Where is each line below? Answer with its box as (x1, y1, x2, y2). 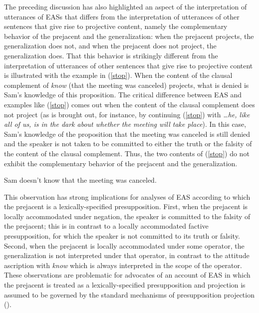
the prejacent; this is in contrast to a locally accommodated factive (4, 221, 209, 231)
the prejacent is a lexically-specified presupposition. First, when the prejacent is (4, 201, 248, 212)
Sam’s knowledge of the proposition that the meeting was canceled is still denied (4, 128, 251, 139)
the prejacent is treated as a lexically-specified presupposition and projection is (4, 280, 246, 290)
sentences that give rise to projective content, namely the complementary (4, 21, 228, 31)
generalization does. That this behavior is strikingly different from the (4, 50, 218, 60)
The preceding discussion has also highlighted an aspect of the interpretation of (4, 1, 247, 11)
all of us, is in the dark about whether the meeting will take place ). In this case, (4, 119, 247, 129)
